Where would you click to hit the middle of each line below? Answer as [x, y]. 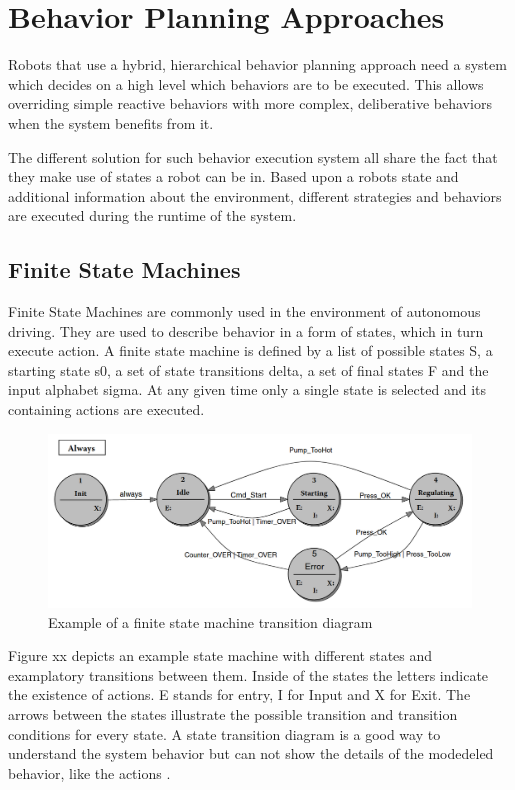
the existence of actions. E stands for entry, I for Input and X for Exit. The [239, 694]
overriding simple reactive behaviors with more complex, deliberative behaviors [250, 103]
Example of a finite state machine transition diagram [210, 621]
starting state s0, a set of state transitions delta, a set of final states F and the [248, 369]
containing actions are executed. [106, 409]
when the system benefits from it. [111, 122]
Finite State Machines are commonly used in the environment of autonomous [244, 311]
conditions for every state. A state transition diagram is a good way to [224, 733]
